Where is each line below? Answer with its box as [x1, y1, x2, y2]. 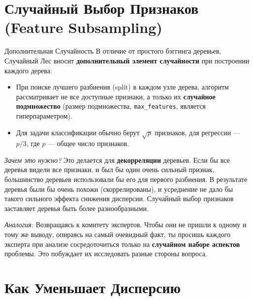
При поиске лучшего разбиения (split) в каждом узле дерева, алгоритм [16, 82, 229, 92]
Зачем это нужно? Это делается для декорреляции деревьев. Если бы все [4, 154, 230, 165]
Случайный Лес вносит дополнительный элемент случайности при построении [4, 55, 250, 65]
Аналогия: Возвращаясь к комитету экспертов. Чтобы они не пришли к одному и [4, 219, 247, 230]
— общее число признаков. [48, 138, 129, 149]
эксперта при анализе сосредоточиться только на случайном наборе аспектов [4, 239, 240, 249]
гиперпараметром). [16, 110, 72, 120]
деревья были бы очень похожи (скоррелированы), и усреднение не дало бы [4, 183, 233, 194]
